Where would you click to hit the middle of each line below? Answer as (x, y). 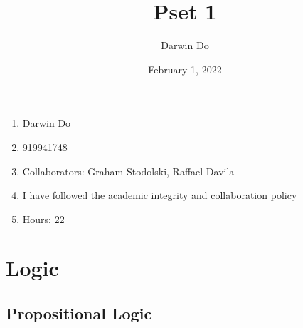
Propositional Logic (79, 313)
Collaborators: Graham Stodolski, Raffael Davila (128, 171)
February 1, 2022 (185, 69)
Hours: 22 (43, 219)
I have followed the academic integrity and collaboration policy (160, 195)
